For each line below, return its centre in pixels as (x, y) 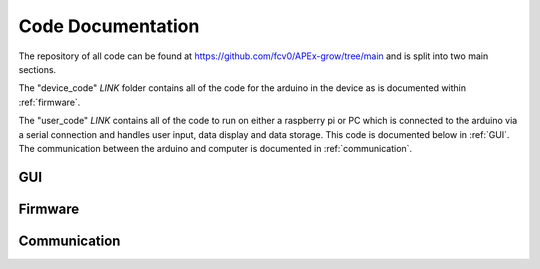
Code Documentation (109, 26)
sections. (37, 69)
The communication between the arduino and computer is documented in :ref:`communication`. (215, 148)
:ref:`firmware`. (49, 102)
